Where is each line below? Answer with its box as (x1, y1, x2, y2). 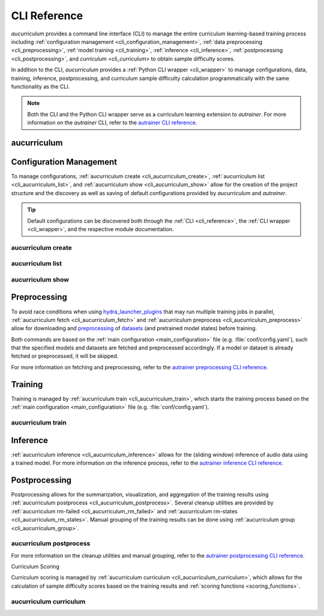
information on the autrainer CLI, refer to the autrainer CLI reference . (27, 119, 197, 126)
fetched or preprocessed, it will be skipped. (11, 352, 119, 360)
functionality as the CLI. (11, 83, 70, 90)
